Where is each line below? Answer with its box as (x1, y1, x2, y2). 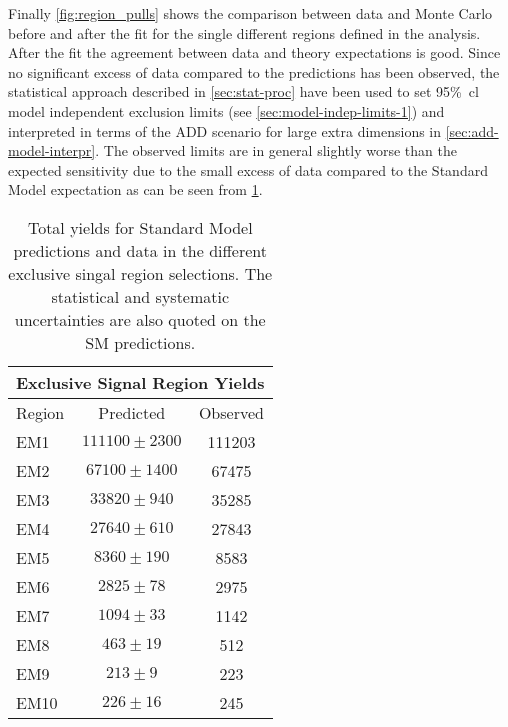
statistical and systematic (51, 284, 230, 308)
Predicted (98, 400, 166, 424)
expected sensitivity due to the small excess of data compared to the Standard (8, 159, 488, 180)
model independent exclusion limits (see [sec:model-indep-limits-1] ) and (8, 100, 445, 121)
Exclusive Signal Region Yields (16, 370, 265, 394)
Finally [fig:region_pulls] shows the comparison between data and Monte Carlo (8, 3, 493, 23)
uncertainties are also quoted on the (14, 307, 266, 331)
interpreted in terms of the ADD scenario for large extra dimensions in (8, 120, 442, 141)
